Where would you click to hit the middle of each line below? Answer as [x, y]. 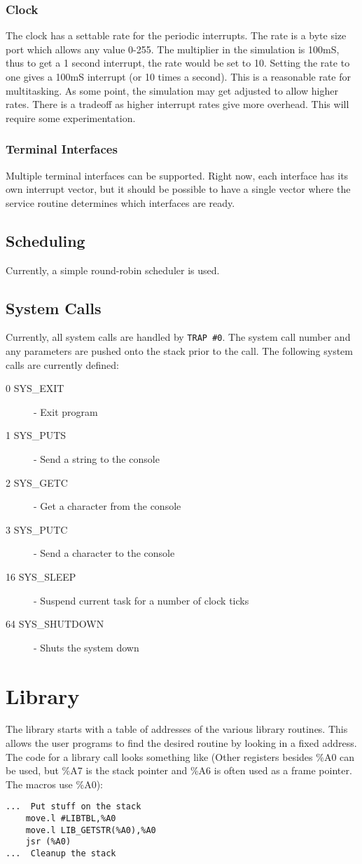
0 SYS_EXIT [35, 388]
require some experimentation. [71, 117]
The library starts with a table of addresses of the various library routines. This [177, 729]
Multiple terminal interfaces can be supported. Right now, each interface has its [177, 175]
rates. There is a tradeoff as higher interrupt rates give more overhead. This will [177, 104]
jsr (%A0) [48, 842]
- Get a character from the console [107, 506]
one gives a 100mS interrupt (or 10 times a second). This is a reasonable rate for [178, 76]
